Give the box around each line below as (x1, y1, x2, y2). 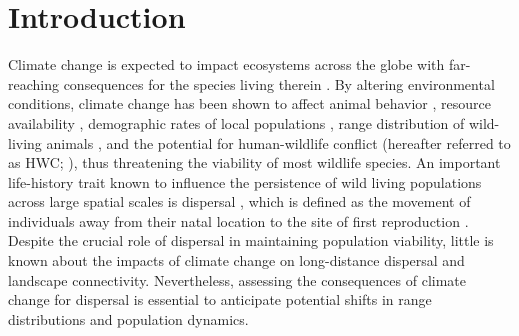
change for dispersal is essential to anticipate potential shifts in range (8, 289, 432, 310)
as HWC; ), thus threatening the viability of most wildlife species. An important (8, 152, 501, 173)
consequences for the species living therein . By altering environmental (63, 73, 495, 94)
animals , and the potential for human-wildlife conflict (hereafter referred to (46, 132, 511, 153)
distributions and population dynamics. (8, 308, 249, 329)
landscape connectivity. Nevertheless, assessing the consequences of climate (8, 269, 466, 290)
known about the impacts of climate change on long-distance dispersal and (8, 250, 465, 271)
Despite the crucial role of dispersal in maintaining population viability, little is (8, 230, 494, 251)
